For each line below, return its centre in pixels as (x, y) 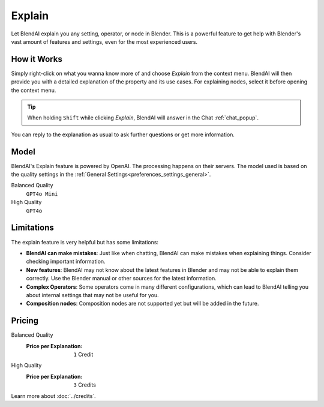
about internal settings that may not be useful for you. (92, 295)
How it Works (37, 59)
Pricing (25, 321)
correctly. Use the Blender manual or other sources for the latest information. (121, 279)
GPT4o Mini (42, 194)
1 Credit (83, 354)
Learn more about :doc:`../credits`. (53, 396)
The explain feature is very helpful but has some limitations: (85, 242)
